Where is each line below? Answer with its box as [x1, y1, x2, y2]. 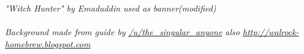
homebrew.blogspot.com [5, 37, 91, 50]
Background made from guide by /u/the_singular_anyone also [5, 25, 240, 38]
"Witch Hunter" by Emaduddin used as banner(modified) [5, 2, 216, 14]
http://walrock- [242, 25, 299, 38]
